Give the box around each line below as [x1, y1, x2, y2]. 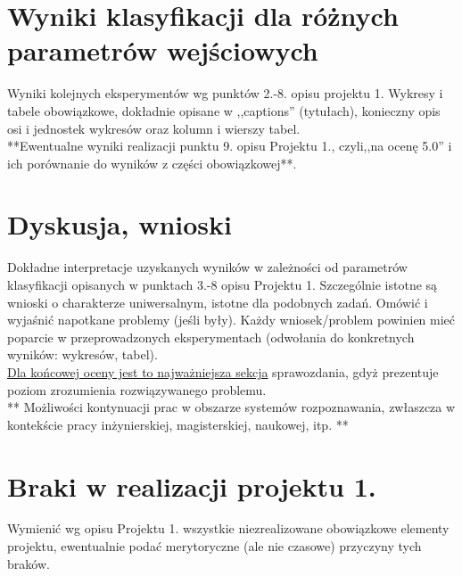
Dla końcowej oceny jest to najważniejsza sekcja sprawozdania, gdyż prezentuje [7, 362, 439, 381]
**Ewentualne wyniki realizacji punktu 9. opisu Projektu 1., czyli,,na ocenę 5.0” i [7, 136, 452, 155]
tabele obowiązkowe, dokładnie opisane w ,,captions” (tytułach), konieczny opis [7, 101, 441, 119]
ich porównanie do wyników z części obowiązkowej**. [7, 153, 297, 172]
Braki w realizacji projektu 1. [7, 467, 376, 504]
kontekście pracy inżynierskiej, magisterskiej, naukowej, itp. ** [7, 415, 349, 433]
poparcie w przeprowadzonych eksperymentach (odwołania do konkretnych [7, 327, 415, 346]
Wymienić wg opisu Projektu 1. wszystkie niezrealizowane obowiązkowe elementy [7, 519, 450, 538]
